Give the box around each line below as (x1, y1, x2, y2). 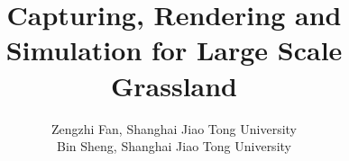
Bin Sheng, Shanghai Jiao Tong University (57, 137, 291, 156)
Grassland (110, 67, 238, 103)
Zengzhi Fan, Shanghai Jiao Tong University (51, 119, 297, 138)
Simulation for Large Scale (5, 31, 343, 68)
